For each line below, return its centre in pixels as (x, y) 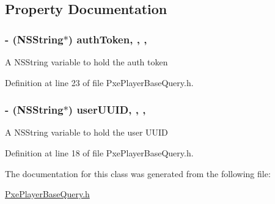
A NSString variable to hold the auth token (86, 62)
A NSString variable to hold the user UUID (86, 132)
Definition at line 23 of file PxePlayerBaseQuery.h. (99, 82)
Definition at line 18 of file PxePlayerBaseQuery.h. (99, 153)
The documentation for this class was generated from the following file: (138, 173)
